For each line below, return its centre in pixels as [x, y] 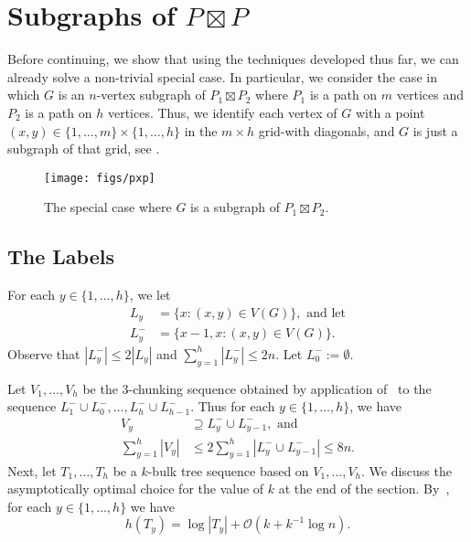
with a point [390, 112]
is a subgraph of [235, 207]
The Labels [61, 256]
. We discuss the [406, 470]
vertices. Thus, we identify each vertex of [222, 112]
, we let [150, 295]
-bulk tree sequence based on [228, 470]
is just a [435, 130]
